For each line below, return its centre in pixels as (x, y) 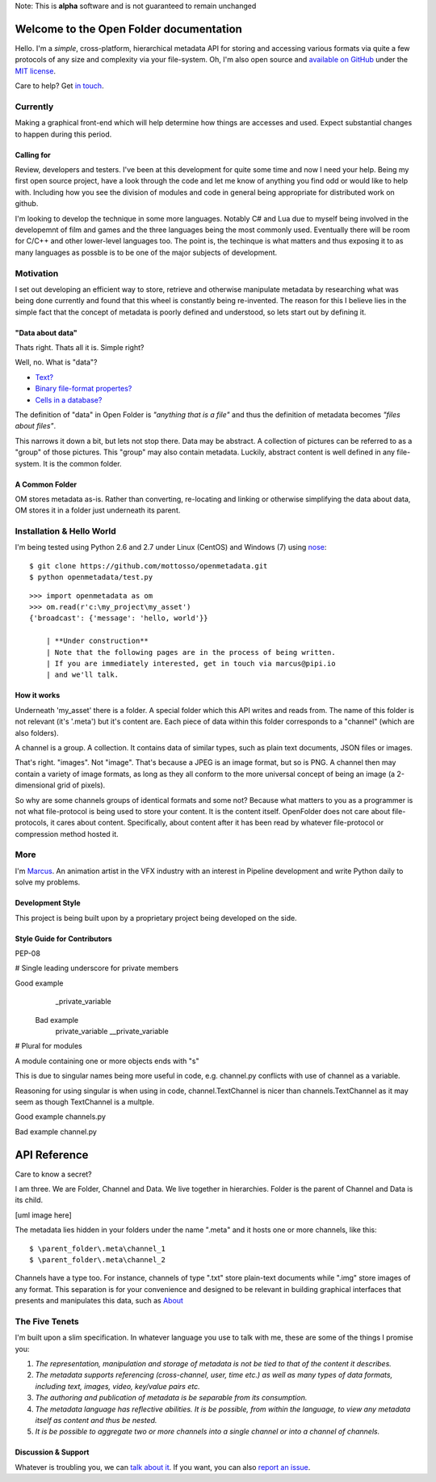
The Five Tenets (47, 1321)
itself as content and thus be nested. (96, 1420)
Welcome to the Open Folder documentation (128, 29)
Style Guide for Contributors (63, 939)
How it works (38, 695)
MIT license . (36, 71)
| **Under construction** (97, 641)
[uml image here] (43, 1215)
